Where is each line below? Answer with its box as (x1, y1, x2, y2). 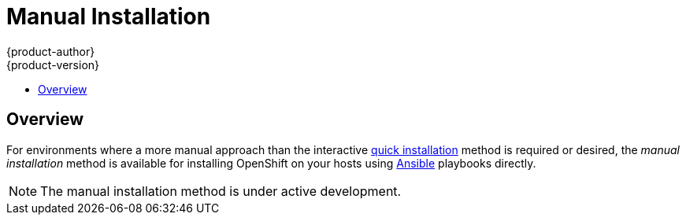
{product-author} (6, 44, 95, 58)
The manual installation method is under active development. (40, 182, 402, 199)
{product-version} (6, 57, 100, 72)
